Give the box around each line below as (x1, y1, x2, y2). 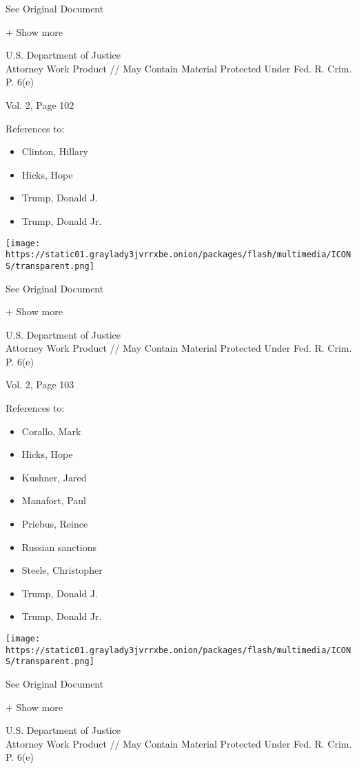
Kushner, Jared (21, 470, 87, 484)
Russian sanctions (21, 539, 97, 554)
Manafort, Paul (21, 493, 87, 508)
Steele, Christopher (21, 563, 103, 577)
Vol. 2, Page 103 (6, 377, 74, 392)
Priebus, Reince (21, 517, 88, 531)
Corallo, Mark (21, 423, 81, 438)
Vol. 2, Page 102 (6, 97, 74, 112)
